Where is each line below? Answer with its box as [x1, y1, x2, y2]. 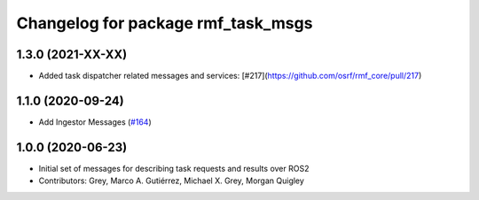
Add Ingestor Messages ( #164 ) [38, 116, 152, 127]
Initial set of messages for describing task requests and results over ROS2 [38, 163, 310, 173]
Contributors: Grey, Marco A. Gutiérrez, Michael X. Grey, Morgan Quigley [38, 175, 305, 186]
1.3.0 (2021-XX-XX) [16, 47, 128, 62]
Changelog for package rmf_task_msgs [16, 13, 313, 33]
